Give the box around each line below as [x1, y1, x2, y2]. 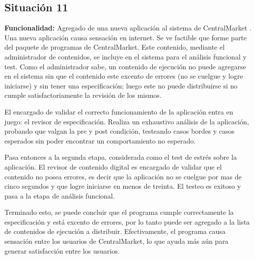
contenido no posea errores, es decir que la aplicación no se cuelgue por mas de [4, 171, 242, 181]
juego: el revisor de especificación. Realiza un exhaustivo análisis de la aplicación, [4, 116, 249, 126]
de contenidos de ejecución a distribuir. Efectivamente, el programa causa [4, 226, 226, 236]
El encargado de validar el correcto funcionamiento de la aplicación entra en [4, 106, 233, 116]
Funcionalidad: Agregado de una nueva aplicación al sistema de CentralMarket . [4, 23, 252, 33]
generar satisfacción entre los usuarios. [4, 245, 120, 256]
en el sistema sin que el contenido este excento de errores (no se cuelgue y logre [4, 71, 243, 81]
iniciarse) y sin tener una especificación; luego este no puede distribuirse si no [4, 80, 238, 90]
